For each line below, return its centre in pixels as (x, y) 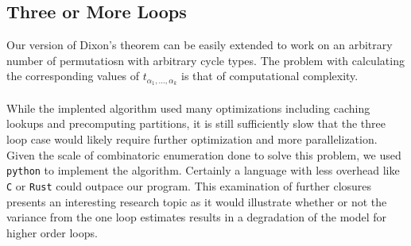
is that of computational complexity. (270, 76)
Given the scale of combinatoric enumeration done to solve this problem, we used (204, 154)
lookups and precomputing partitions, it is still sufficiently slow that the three (196, 123)
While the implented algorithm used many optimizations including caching (188, 108)
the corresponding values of (73, 76)
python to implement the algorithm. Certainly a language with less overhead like (203, 170)
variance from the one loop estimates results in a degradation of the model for (197, 217)
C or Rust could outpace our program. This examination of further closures (189, 185)
